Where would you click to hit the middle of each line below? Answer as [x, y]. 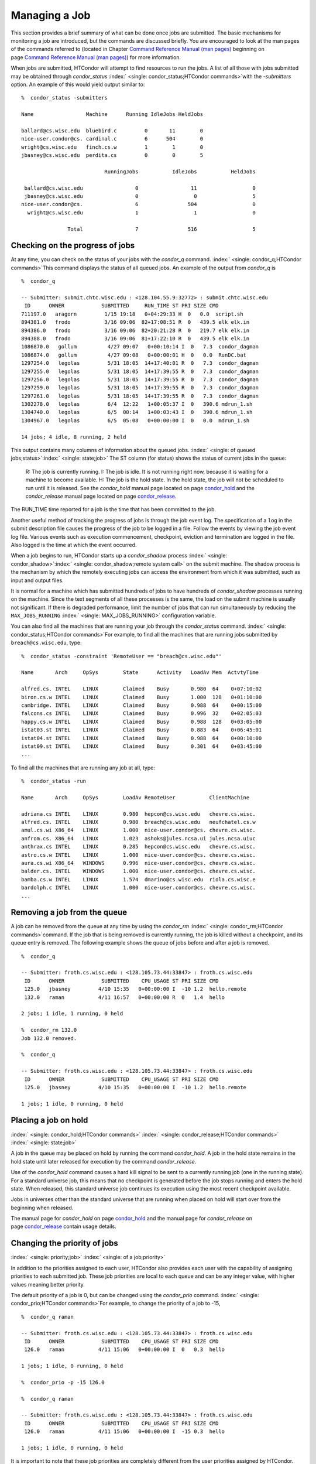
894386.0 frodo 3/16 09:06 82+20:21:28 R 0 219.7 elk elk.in [135, 330]
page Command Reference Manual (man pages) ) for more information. [96, 57]
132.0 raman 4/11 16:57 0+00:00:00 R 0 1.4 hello [125, 997]
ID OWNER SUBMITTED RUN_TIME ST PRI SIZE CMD [121, 306]
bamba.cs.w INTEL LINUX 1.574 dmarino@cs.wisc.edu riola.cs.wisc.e [138, 879]
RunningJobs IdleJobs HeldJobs [180, 172]
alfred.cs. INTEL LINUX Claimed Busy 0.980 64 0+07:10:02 [142, 689]
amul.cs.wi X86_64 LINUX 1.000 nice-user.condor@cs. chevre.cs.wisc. [138, 830]
